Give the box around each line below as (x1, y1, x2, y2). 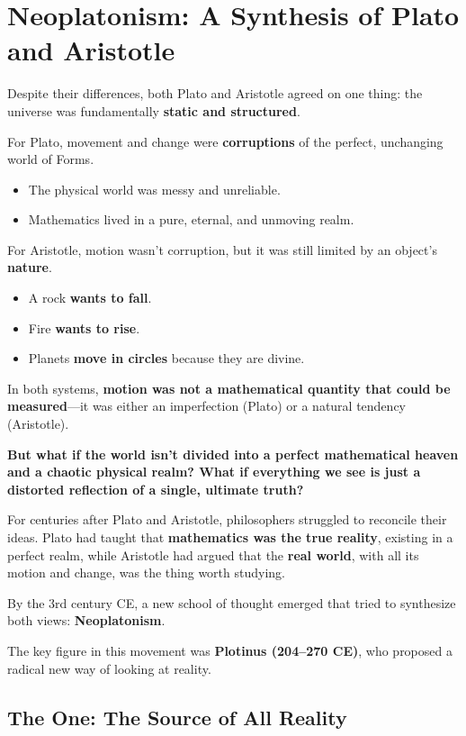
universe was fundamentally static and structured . (7, 101, 300, 120)
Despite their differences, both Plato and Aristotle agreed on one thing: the (7, 84, 423, 103)
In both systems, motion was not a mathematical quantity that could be (7, 378, 451, 397)
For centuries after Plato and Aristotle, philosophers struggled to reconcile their (7, 510, 447, 529)
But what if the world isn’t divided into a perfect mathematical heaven (7, 444, 459, 463)
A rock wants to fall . (28, 288, 152, 307)
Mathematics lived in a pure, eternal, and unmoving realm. (28, 210, 354, 229)
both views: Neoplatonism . (7, 611, 166, 630)
